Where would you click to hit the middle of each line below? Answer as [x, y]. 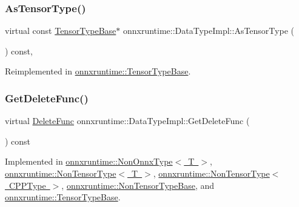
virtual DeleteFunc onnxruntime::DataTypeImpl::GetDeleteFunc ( [127, 121]
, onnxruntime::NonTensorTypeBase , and [138, 185]
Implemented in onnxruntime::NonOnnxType [89, 161]
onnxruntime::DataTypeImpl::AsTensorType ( [208, 31]
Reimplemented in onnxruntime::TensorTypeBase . [98, 71]
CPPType [27, 185]
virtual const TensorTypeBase [61, 31]
